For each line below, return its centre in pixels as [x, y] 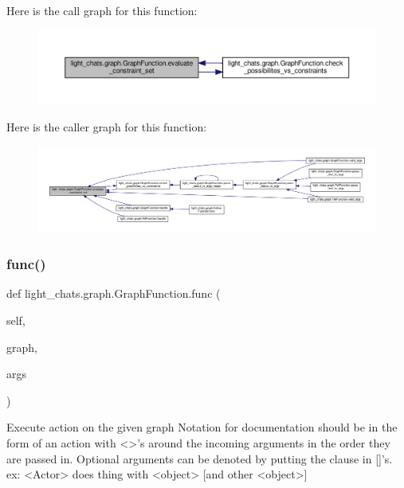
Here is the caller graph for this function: [107, 127]
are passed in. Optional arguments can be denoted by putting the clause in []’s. [200, 458]
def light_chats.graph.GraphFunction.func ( [114, 293]
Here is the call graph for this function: [102, 10]
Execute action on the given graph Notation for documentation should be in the [202, 427]
